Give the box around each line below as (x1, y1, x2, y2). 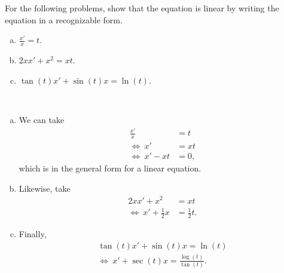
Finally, (19, 227, 47, 240)
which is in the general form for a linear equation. (19, 162, 201, 174)
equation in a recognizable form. (5, 13, 123, 26)
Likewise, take (19, 182, 71, 194)
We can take (19, 114, 65, 126)
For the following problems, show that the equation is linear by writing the (5, 2, 279, 14)
